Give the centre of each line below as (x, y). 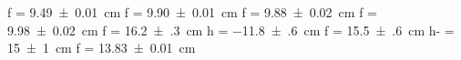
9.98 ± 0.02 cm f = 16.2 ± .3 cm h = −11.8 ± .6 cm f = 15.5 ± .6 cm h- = (231, 30)
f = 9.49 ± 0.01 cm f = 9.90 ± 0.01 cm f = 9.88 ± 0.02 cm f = (192, 12)
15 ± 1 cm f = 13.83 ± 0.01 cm (102, 48)
